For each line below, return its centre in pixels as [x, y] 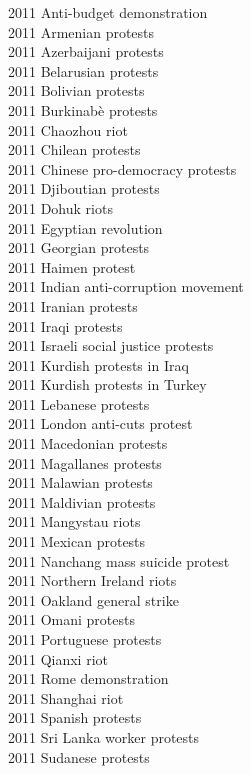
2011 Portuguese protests [85, 639]
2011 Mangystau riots [74, 521]
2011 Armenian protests [81, 31]
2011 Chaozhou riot [68, 129]
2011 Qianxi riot [58, 658]
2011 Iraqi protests [65, 325]
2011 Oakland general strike [93, 599]
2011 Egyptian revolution [85, 227]
